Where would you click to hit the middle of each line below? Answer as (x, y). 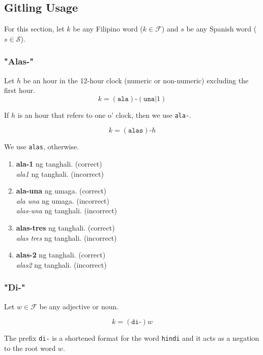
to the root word (30, 348)
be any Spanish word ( (222, 29)
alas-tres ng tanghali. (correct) (65, 228)
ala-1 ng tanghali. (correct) (59, 164)
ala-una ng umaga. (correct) (61, 191)
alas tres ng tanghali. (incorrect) (66, 237)
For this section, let (34, 29)
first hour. (20, 90)
